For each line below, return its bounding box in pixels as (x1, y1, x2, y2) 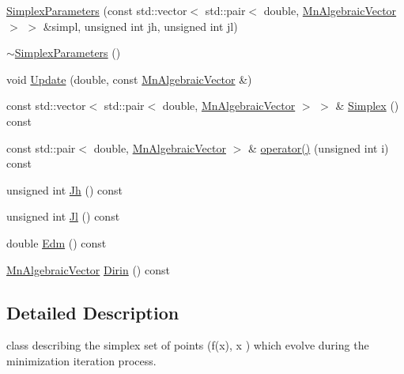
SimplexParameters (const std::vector (6, 2, 187, 18)
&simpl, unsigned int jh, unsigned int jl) (43, 17, 238, 34)
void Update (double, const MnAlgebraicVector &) (6, 70, 252, 87)
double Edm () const (6, 234, 107, 251)
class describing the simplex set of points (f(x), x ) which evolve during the (6, 337, 369, 353)
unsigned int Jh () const (6, 181, 123, 198)
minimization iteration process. (6, 352, 157, 368)
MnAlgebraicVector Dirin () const (6, 261, 170, 278)
